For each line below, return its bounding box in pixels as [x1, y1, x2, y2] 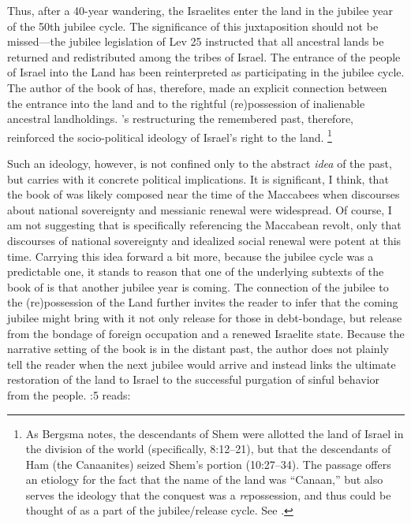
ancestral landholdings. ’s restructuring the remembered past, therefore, [7, 110, 353, 127]
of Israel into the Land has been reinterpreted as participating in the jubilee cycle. [7, 64, 405, 80]
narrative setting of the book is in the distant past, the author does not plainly [7, 340, 389, 357]
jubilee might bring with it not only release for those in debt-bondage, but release [7, 309, 402, 325]
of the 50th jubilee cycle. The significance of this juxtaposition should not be [7, 17, 379, 34]
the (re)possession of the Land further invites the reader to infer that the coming [7, 294, 398, 310]
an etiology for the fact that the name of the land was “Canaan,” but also [25, 471, 383, 488]
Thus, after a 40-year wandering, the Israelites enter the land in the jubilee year [7, 2, 393, 18]
